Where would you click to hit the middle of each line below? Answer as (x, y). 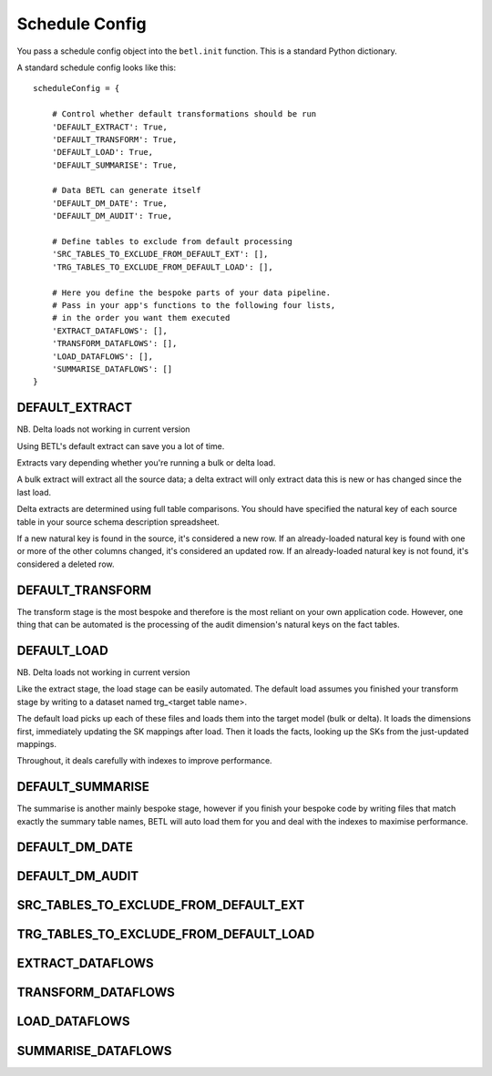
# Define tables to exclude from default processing (172, 242)
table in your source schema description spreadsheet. (118, 522)
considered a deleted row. (66, 564)
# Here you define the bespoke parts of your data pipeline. (191, 292)
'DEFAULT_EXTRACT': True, (110, 127)
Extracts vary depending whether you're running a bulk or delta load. (146, 463)
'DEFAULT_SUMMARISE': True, (114, 165)
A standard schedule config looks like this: (97, 67)
